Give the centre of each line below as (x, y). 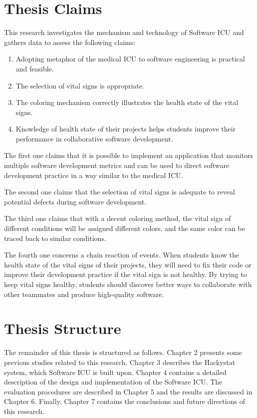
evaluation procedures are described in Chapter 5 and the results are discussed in (128, 391)
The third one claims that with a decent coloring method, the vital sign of (118, 218)
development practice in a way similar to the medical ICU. (94, 175)
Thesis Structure (63, 328)
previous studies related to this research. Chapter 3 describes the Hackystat (120, 362)
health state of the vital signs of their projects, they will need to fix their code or (128, 264)
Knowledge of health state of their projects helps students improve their (126, 129)
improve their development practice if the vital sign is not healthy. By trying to (126, 274)
